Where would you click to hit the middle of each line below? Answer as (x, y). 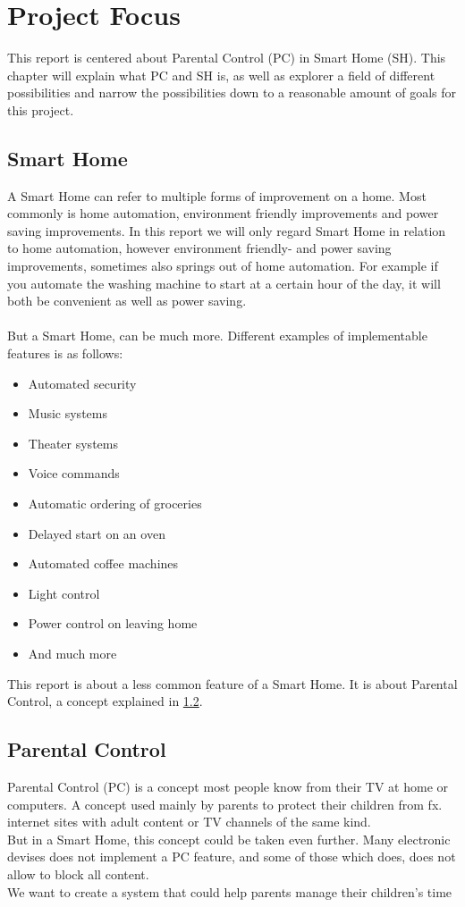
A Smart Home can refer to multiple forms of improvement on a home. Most (217, 195)
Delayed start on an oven (97, 533)
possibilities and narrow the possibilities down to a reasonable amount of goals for (232, 92)
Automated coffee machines (103, 563)
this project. (41, 109)
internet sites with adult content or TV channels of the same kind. (189, 822)
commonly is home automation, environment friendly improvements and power (223, 213)
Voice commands (74, 473)
